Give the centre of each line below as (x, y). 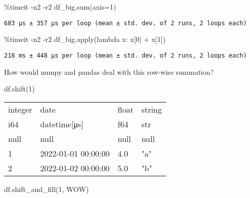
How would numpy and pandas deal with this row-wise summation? (109, 71)
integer (20, 109)
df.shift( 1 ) (19, 89)
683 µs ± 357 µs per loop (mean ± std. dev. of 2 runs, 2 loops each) (126, 23)
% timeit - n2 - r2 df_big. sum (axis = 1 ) (60, 7)
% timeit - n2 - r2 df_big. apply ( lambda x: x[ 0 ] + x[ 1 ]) (85, 39)
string (152, 109)
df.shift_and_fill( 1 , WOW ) (47, 189)
